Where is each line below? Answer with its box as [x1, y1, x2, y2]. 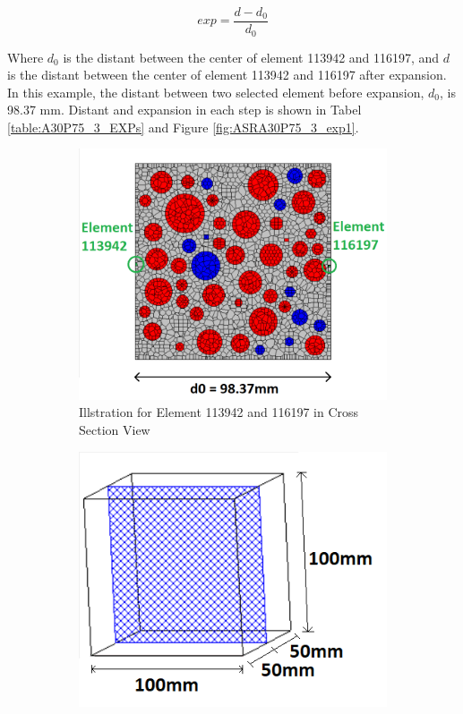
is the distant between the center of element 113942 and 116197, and [63, 47, 440, 66]
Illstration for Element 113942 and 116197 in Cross [79, 403, 359, 421]
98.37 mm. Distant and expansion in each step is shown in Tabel [7, 100, 362, 119]
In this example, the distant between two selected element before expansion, [7, 82, 424, 101]
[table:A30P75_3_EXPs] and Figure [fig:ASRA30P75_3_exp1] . [7, 117, 359, 136]
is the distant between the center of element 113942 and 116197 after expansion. [7, 65, 447, 84]
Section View [79, 420, 150, 438]
